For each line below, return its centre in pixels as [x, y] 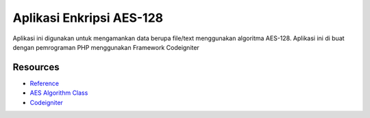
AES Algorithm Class [59, 93]
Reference [45, 83]
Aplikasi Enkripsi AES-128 [88, 18]
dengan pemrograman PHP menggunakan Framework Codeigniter [106, 47]
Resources [36, 67]
